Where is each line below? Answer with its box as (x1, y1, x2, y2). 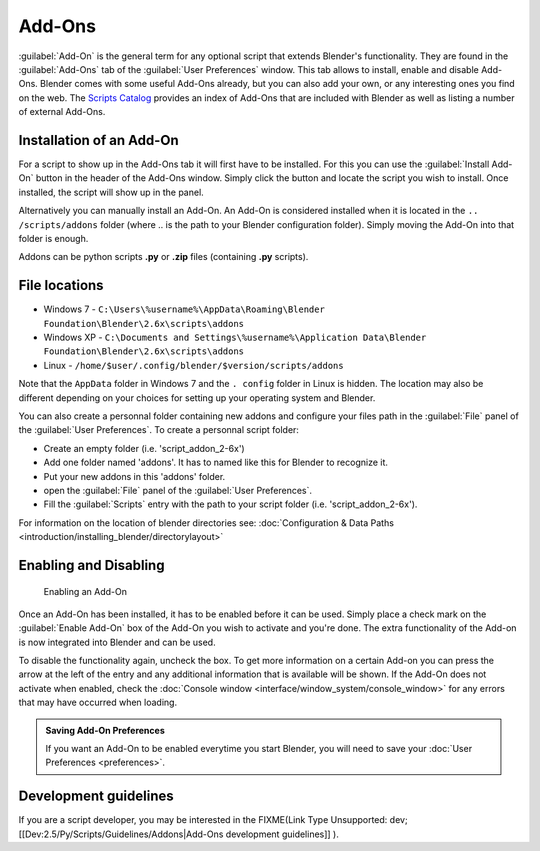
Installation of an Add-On (18, 131, 179, 149)
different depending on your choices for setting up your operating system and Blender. (18, 391, 376, 404)
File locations (18, 277, 104, 294)
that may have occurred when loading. (18, 696, 178, 709)
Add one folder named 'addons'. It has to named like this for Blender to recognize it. (43, 456, 389, 469)
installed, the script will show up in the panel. (18, 186, 204, 198)
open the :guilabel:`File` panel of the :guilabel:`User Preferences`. (43, 484, 313, 496)
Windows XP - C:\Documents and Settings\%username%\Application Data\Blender (43, 331, 427, 344)
